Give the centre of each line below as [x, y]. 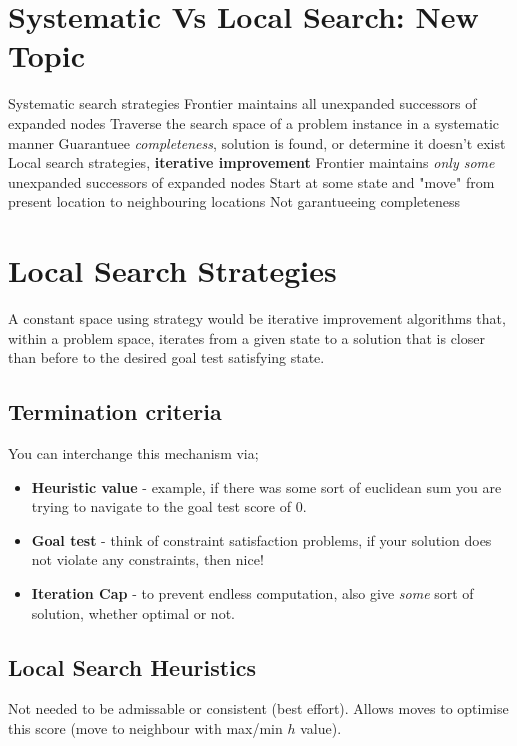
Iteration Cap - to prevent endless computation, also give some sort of [252, 592]
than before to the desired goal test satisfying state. [166, 357]
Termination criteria [115, 411]
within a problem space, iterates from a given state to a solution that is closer [246, 337]
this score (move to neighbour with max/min [145, 727]
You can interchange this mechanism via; [133, 452]
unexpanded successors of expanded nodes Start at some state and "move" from [251, 181]
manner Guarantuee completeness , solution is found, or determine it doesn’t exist [257, 142]
